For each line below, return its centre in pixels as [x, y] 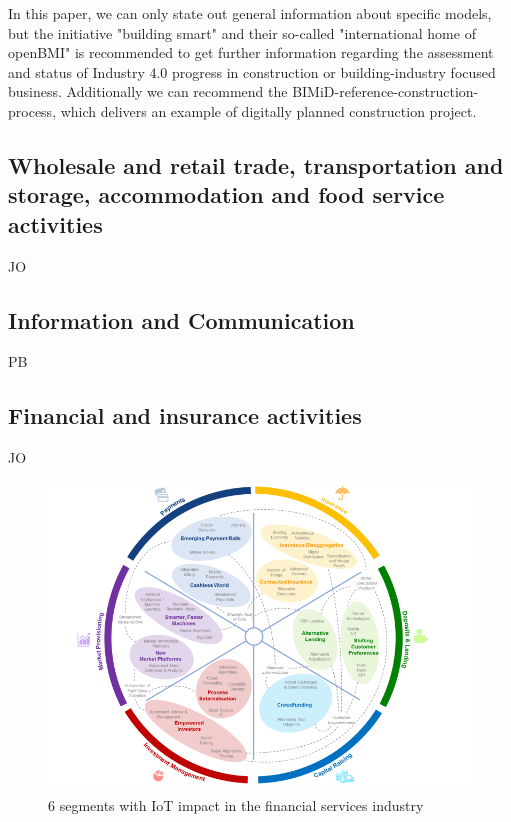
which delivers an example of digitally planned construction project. [268, 110]
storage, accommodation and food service [226, 194]
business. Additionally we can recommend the [148, 91]
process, [32, 110]
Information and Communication [181, 319]
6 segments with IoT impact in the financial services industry [236, 805]
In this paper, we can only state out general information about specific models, [250, 13]
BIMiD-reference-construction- [385, 91]
